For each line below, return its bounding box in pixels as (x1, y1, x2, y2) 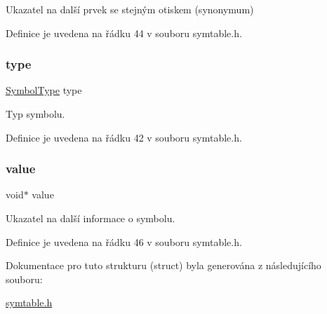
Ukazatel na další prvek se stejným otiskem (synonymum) (6, 2, 254, 16)
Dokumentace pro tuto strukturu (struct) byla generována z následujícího (6, 258, 321, 273)
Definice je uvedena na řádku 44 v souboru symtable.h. (6, 25, 242, 40)
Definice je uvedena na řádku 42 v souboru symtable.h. (6, 130, 242, 144)
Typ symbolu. (6, 107, 65, 121)
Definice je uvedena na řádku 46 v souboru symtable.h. (6, 234, 242, 249)
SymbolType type (6, 83, 82, 97)
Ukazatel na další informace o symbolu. (6, 211, 175, 225)
